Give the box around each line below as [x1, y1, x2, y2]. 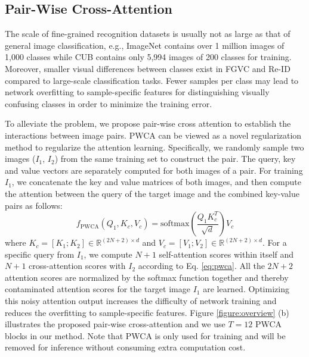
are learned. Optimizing [203, 283, 289, 295]
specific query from [5, 248, 75, 260]
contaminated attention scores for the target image [5, 283, 190, 295]
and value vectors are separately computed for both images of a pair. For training [5, 164, 303, 176]
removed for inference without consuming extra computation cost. [5, 341, 246, 353]
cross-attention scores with [29, 259, 126, 272]
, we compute [84, 248, 132, 260]
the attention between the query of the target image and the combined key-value [5, 187, 299, 199]
